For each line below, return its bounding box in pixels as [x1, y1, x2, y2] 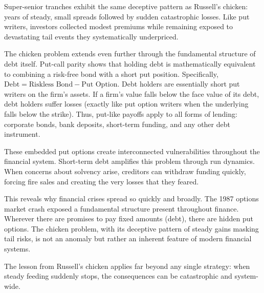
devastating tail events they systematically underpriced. [4, 31, 179, 41]
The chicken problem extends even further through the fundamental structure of [4, 48, 256, 59]
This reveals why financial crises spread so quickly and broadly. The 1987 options [4, 193, 259, 204]
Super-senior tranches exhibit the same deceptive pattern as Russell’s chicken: [4, 1, 248, 11]
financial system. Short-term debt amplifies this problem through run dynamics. [4, 156, 255, 166]
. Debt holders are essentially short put [117, 78, 240, 89]
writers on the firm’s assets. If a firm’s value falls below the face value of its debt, [4, 88, 259, 99]
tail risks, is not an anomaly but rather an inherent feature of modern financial [4, 233, 252, 244]
